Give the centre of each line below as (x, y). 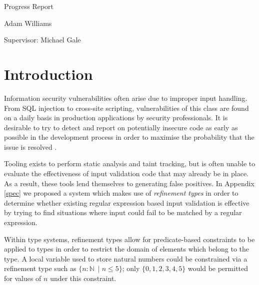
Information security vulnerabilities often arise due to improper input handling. (126, 98)
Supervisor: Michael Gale (42, 40)
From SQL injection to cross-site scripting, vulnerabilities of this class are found (126, 108)
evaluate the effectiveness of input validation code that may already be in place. (126, 173)
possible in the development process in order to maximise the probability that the (129, 137)
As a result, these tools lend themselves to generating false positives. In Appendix (129, 183)
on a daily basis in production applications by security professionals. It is (116, 118)
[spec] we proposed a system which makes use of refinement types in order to (121, 193)
